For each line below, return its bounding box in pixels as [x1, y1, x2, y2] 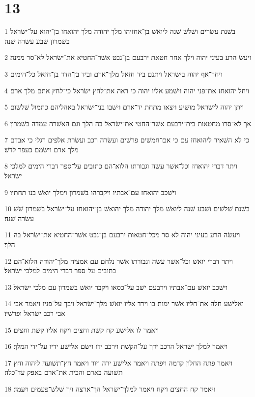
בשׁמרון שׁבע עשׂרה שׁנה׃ [4, 35, 70, 46]
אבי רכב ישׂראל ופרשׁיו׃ [4, 308, 65, 318]
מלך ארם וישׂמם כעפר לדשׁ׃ [4, 144, 79, 154]
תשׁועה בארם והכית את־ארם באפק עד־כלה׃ [4, 367, 123, 377]
